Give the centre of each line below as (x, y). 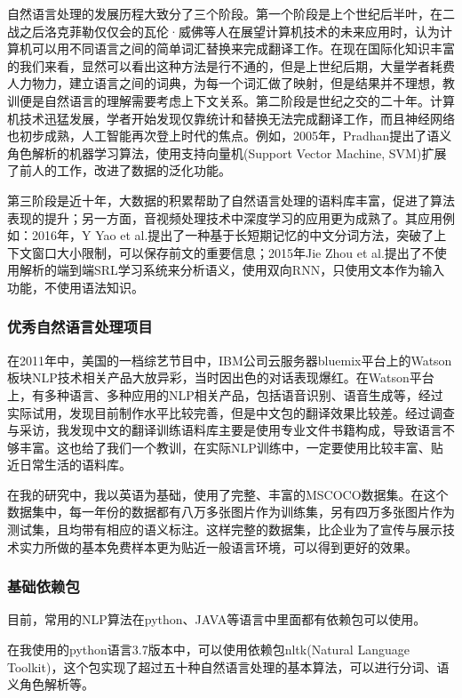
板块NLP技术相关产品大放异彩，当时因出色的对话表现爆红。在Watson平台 (221, 377)
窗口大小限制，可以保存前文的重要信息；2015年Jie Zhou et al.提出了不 (233, 252)
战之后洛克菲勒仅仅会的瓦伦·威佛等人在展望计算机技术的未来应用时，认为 (223, 31)
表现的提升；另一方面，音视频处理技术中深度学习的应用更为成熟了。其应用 (225, 217)
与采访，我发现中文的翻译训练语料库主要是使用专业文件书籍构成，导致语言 (225, 430)
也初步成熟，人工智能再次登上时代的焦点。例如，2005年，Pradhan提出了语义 (230, 136)
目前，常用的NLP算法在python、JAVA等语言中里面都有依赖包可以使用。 (217, 619)
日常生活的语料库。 (75, 465)
